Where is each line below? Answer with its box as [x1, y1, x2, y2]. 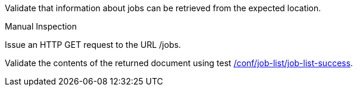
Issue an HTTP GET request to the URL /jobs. [5, 40, 181, 50]
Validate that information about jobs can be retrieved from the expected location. [5, 3, 321, 13]
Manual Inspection [5, 21, 77, 31]
